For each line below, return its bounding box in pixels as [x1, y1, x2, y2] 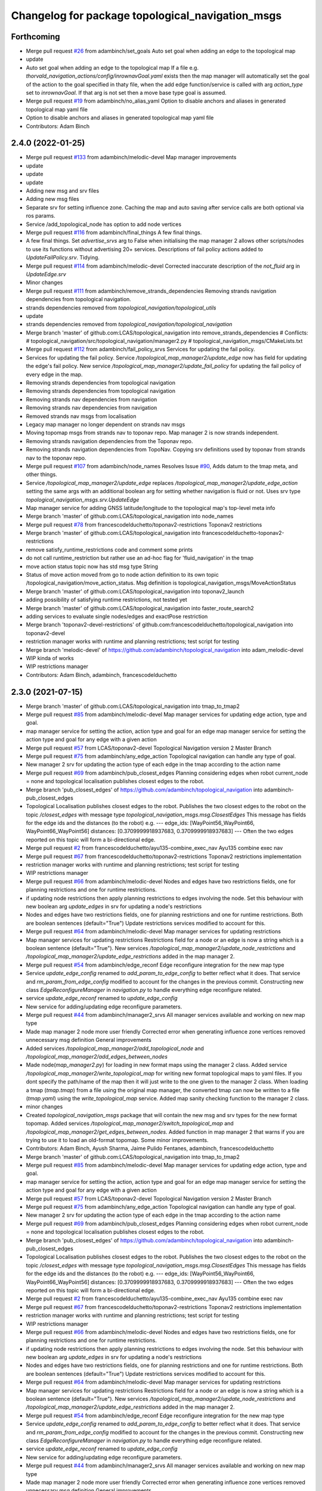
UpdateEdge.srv [26, 270, 67, 277]
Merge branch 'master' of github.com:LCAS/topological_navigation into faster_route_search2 [26, 604, 255, 611]
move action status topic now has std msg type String [26, 562, 158, 570]
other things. [26, 471, 58, 478]
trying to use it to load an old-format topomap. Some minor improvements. [26, 1136, 209, 1143]
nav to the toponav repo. [26, 454, 86, 462]
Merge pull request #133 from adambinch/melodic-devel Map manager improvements [26, 154, 237, 161]
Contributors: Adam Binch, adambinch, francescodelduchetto [26, 671, 177, 678]
